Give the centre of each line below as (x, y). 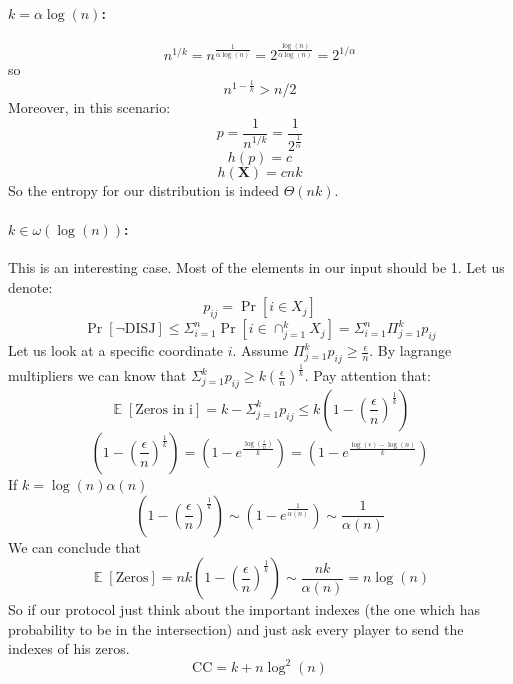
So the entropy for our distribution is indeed (144, 189)
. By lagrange (410, 350)
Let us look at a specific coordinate (116, 350)
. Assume (260, 350)
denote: (30, 286)
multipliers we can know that (97, 375)
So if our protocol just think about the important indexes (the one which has (244, 609)
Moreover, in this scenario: (89, 106)
